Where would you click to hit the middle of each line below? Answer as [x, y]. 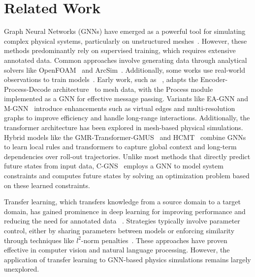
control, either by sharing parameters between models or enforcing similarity [119, 230]
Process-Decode [28, 89]
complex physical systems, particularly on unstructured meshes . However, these [126, 41]
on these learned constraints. [47, 185]
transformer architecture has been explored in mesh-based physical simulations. [124, 127]
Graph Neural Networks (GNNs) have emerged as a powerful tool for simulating [125, 31]
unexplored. [22, 269]
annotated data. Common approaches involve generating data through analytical [126, 60]
